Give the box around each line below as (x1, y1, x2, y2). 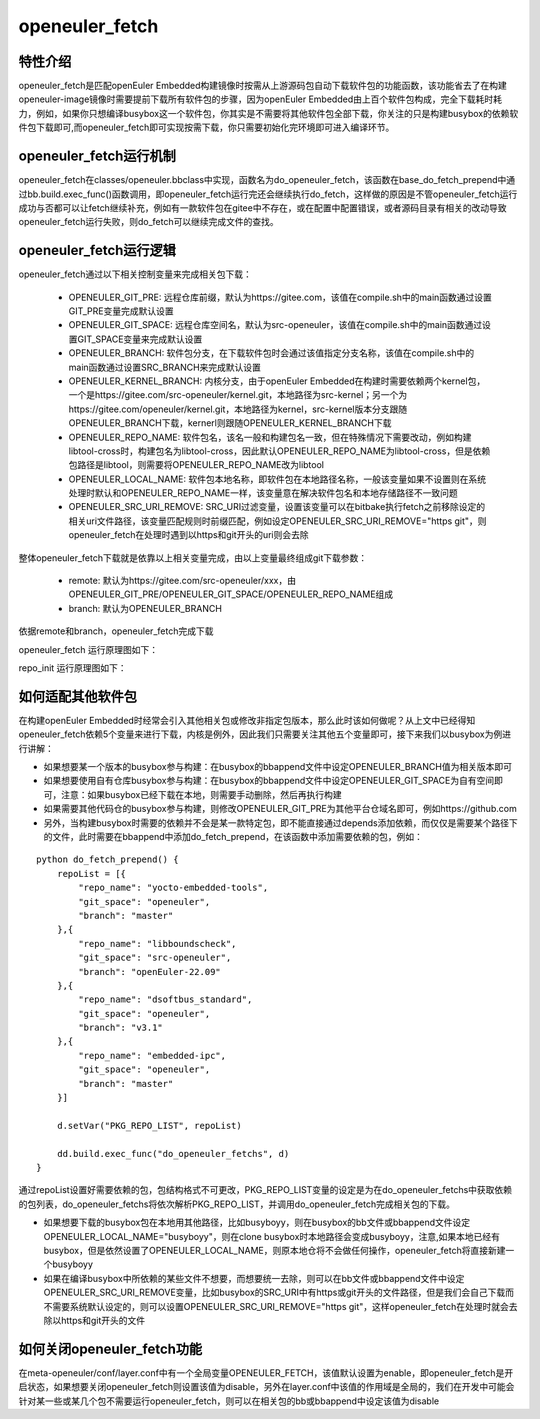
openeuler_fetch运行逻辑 (18, 242, 177, 259)
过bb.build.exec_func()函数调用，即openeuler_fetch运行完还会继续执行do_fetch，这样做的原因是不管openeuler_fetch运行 (18, 188, 518, 200)
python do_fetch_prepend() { (36, 854, 179, 865)
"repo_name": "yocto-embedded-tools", (78, 882, 269, 894)
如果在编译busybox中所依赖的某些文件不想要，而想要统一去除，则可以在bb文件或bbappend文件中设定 (43, 1272, 465, 1284)
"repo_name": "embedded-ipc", (78, 1050, 227, 1061)
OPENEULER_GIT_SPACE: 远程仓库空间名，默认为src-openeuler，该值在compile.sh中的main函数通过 (68, 319, 483, 331)
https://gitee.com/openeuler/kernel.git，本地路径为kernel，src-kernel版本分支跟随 (68, 403, 408, 415)
